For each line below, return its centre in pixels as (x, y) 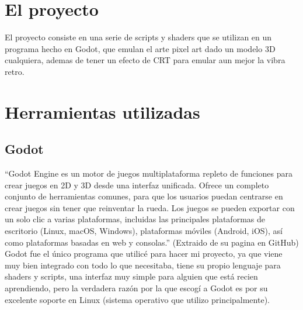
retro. (15, 71)
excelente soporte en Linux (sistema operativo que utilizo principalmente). (137, 299)
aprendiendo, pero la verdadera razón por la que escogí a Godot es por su (136, 288)
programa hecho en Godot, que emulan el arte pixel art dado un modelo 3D (140, 48)
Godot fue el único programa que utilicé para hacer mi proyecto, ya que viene (144, 254)
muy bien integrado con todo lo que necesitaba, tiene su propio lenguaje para (143, 265)
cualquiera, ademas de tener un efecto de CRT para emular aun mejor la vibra (145, 60)
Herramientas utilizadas (102, 111)
